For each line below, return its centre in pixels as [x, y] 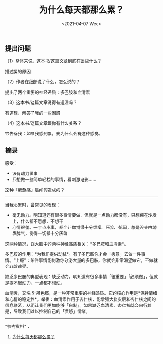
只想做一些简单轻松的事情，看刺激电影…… [54, 180]
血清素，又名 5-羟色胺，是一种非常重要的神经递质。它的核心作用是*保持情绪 [81, 293]
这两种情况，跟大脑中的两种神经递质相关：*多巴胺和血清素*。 [67, 244]
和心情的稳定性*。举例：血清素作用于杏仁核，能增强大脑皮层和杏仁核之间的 [81, 299]
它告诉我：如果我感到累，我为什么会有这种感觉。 [54, 134]
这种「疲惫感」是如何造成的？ [35, 190]
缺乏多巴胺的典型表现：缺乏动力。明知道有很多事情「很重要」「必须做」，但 [79, 277]
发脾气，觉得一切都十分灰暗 [40, 233]
